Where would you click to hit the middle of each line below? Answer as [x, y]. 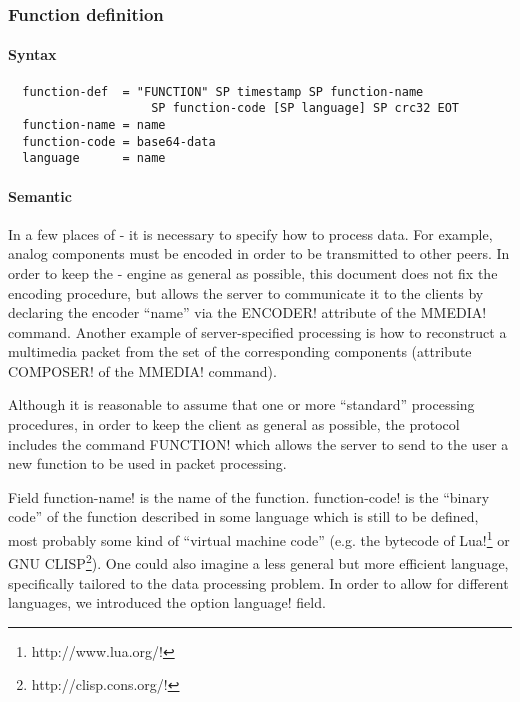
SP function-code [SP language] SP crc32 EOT [305, 108]
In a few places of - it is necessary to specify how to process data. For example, [250, 233]
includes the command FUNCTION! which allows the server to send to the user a [258, 443]
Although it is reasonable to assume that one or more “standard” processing [241, 404]
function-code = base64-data [119, 141]
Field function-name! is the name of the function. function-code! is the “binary [249, 496]
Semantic [40, 195]
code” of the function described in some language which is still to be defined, [243, 516]
